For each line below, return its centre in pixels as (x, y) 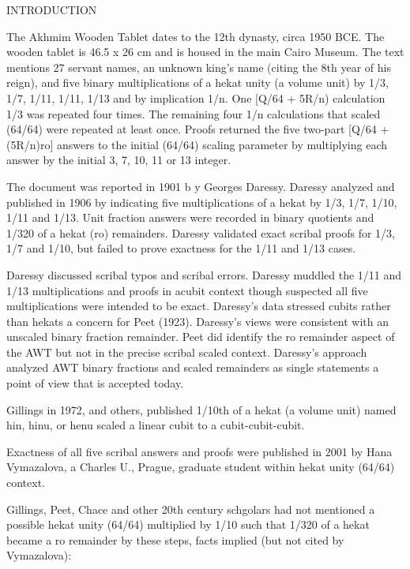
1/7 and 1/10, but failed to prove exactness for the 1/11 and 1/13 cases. (181, 248)
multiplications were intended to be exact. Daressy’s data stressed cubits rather (199, 306)
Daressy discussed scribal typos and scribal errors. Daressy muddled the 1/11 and (204, 274)
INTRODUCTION (52, 9)
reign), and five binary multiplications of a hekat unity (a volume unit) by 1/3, (197, 82)
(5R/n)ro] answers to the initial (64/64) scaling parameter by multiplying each (197, 144)
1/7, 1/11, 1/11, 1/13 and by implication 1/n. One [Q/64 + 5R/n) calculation (196, 97)
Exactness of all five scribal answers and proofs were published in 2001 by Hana (199, 451)
